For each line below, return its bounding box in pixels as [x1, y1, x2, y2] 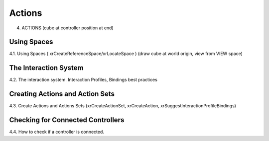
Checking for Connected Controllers [9, 116, 125, 124]
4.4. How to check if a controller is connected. [9, 129, 105, 135]
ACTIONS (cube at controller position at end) [21, 25, 114, 31]
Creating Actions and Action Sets [9, 90, 115, 98]
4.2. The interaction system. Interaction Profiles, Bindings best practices [9, 77, 158, 83]
